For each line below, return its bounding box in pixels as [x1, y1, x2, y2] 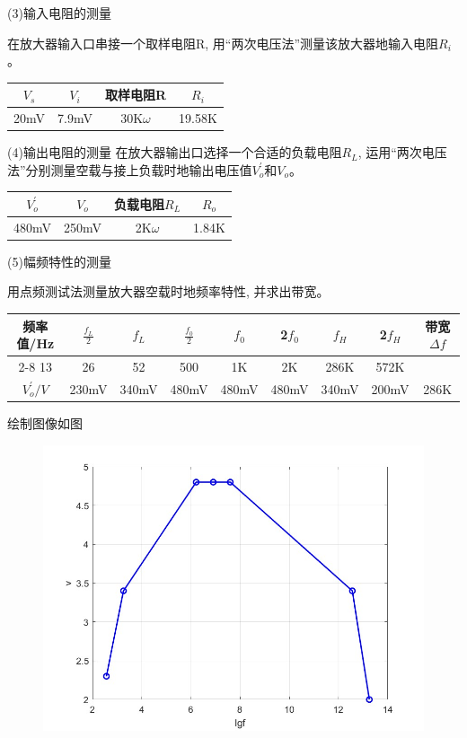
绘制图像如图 [7, 413, 83, 432]
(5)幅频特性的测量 [7, 251, 111, 270]
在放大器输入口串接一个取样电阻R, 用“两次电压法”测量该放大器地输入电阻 [7, 33, 439, 52]
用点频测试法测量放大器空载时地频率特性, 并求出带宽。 [7, 282, 330, 301]
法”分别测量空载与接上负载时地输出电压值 [7, 160, 252, 179]
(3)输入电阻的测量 [7, 4, 111, 22]
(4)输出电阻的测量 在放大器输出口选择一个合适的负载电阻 [7, 143, 342, 162]
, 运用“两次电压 [357, 143, 447, 162]
